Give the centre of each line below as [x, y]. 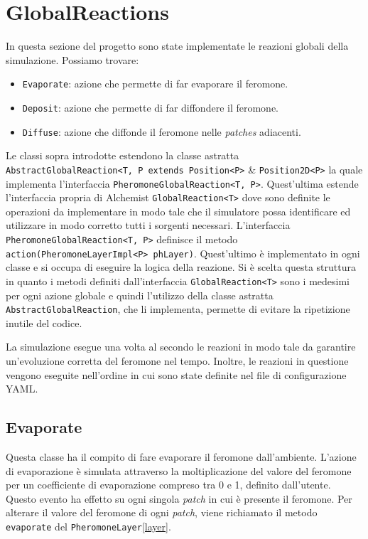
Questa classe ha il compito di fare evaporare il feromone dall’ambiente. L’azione [181, 457]
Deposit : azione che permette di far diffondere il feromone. [151, 107]
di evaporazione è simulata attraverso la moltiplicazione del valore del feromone [179, 470]
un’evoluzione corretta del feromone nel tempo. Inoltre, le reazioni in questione [177, 361]
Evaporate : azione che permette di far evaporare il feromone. [155, 84]
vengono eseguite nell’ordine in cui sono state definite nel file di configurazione [176, 374]
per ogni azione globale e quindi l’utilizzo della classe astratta [140, 295]
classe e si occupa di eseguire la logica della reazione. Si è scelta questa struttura [181, 267]
